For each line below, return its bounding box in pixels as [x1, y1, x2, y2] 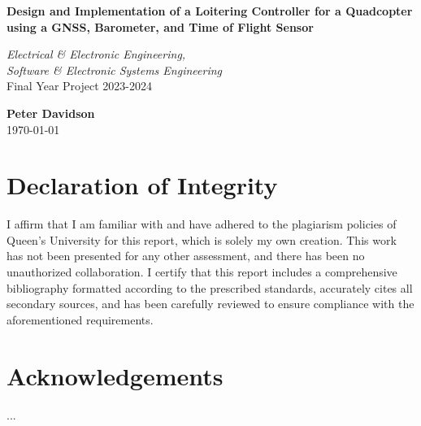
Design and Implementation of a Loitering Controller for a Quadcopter [7, 2, 413, 19]
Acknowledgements [7, 359, 224, 392]
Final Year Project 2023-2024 [7, 77, 152, 94]
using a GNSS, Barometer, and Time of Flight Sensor [7, 18, 314, 35]
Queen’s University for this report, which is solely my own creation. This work [7, 231, 397, 248]
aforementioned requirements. [7, 311, 154, 328]
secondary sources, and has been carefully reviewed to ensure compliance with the [7, 295, 414, 312]
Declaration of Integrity [7, 168, 278, 202]
